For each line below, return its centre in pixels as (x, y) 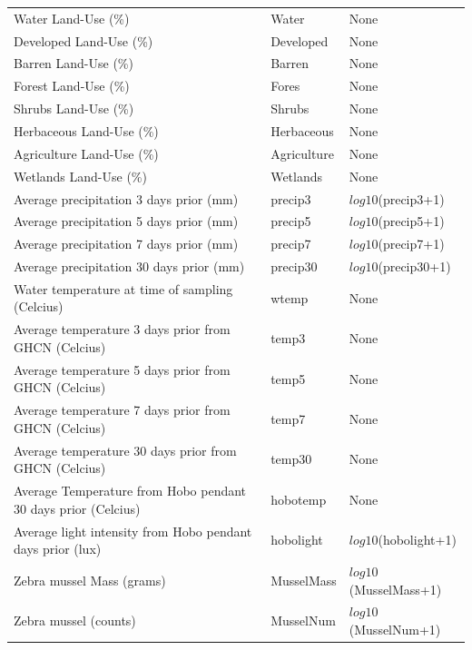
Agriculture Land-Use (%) (86, 153)
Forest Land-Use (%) (72, 86)
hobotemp (299, 499)
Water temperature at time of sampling (123, 288)
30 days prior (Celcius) (77, 508)
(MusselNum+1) (395, 629)
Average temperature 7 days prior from (122, 410)
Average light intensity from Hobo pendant (133, 531)
